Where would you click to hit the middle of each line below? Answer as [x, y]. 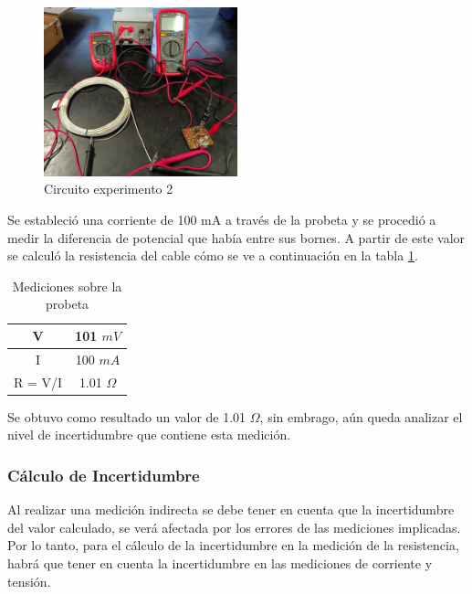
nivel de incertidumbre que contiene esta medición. [149, 435]
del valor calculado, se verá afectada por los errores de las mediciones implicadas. [234, 527]
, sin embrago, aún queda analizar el [361, 416]
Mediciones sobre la [67, 286]
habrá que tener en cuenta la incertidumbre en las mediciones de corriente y [220, 563]
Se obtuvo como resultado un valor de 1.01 [127, 416]
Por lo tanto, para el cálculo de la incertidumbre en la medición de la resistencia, [233, 545]
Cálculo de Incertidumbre [104, 475]
